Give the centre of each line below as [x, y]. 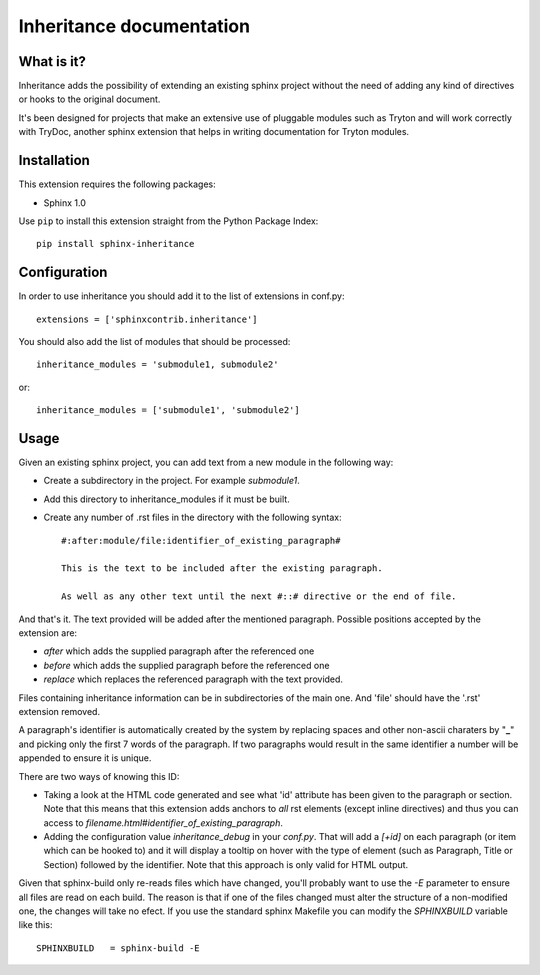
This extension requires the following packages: [117, 184]
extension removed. [59, 711]
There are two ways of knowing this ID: [99, 776]
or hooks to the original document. [89, 99]
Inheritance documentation [134, 26]
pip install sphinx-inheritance [115, 244]
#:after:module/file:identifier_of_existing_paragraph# [201, 540]
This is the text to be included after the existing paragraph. [222, 568]
